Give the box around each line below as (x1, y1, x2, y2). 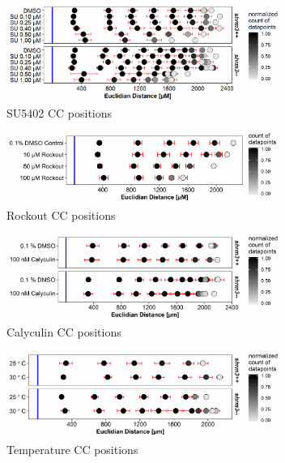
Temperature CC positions (6, 440, 138, 457)
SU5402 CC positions (6, 105, 113, 122)
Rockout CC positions (6, 206, 116, 223)
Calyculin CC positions (6, 324, 121, 341)
